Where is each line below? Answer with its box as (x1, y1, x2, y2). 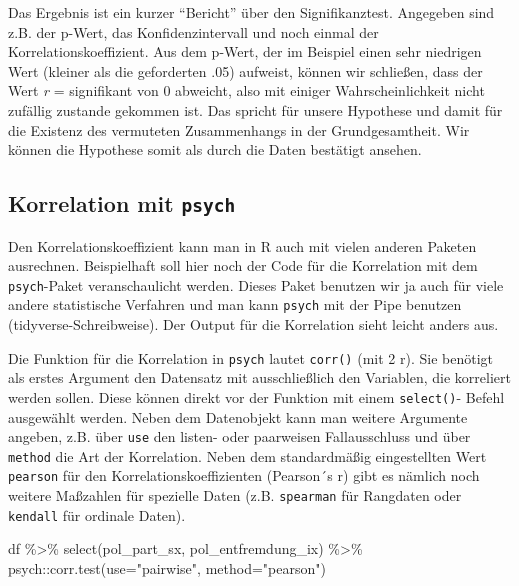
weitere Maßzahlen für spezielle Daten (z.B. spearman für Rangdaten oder (8, 485, 462, 506)
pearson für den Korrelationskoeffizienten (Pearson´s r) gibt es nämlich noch (8, 465, 480, 486)
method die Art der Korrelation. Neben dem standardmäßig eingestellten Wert (8, 445, 487, 466)
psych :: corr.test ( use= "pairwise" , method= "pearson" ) (8, 558, 326, 578)
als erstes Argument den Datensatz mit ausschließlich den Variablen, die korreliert (8, 367, 511, 388)
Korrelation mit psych (8, 188, 236, 219)
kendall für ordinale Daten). (8, 504, 186, 525)
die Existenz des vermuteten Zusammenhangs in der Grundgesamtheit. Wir (8, 119, 470, 140)
